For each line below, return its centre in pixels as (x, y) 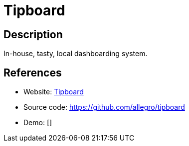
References (33, 73)
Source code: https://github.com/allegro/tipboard (104, 107)
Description (33, 34)
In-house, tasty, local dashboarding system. (76, 54)
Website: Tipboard (54, 92)
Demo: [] (38, 123)
